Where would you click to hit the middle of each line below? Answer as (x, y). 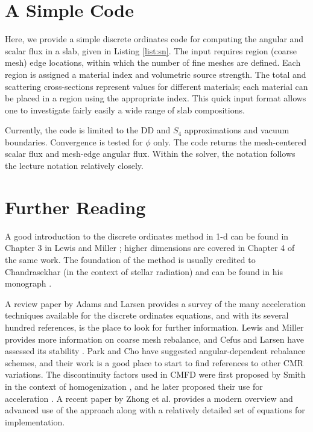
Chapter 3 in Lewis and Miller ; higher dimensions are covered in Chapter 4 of (150, 248)
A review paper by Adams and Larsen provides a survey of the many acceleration (155, 303)
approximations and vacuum (237, 130)
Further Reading (75, 207)
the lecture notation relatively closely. (74, 166)
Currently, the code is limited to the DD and (88, 130)
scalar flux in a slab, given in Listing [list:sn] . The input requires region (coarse (151, 50)
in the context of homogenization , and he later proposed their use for (134, 386)
